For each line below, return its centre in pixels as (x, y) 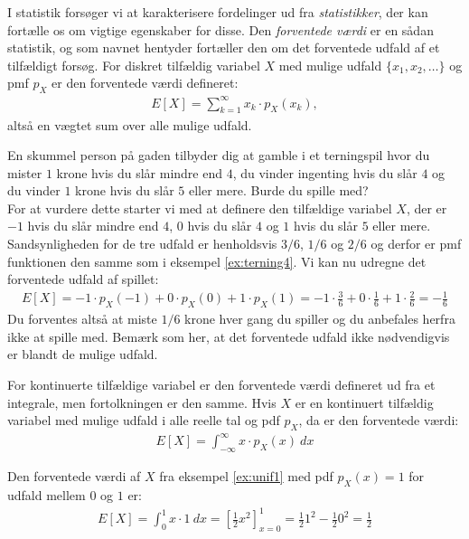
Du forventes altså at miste (82, 319)
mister (25, 172)
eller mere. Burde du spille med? (278, 190)
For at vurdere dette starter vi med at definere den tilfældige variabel (200, 208)
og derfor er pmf (416, 244)
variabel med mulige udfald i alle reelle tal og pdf (144, 420)
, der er (427, 208)
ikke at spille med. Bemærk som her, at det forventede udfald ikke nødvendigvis (229, 336)
